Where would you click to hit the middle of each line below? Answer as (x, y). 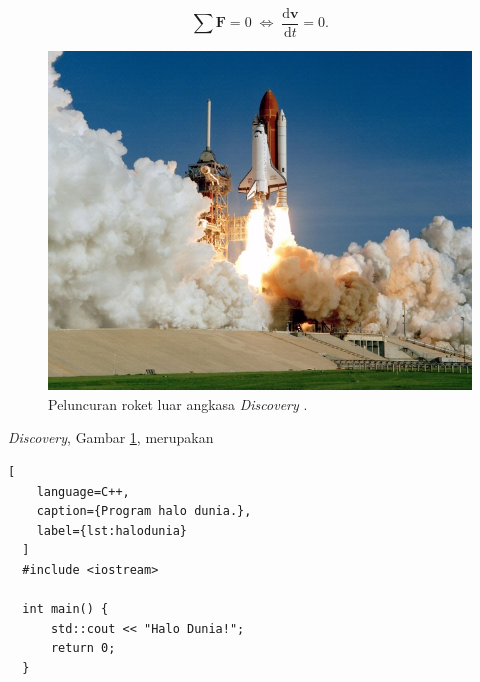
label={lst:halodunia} (111, 530)
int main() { (65, 609)
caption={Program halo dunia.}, (144, 511)
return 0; (83, 648)
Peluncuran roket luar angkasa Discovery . (178, 403)
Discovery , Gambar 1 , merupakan (111, 437)
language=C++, (83, 491)
